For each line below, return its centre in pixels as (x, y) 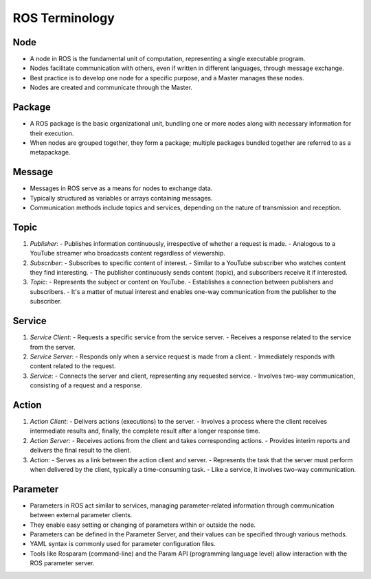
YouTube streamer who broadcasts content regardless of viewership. (128, 253)
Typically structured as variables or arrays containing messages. (121, 198)
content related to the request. (73, 366)
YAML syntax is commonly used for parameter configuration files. (123, 544)
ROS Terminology (64, 18)
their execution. (52, 133)
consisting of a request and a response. (86, 385)
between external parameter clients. (81, 515)
